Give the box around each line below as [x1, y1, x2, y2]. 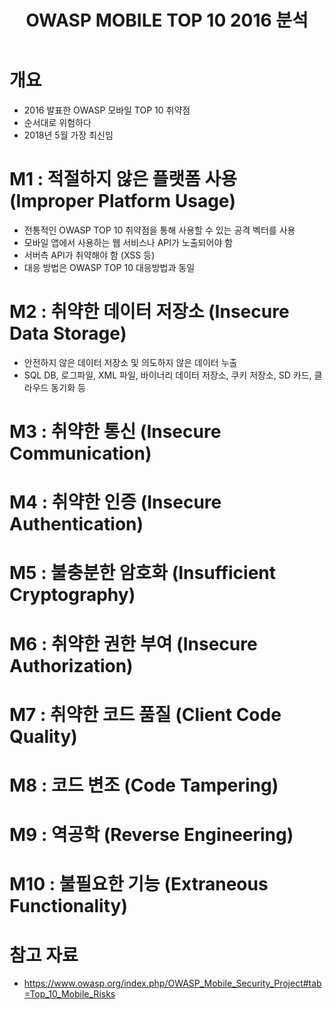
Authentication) [9, 513, 144, 536]
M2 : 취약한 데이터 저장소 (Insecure [9, 301, 290, 323]
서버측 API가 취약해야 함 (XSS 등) [23, 249, 156, 261]
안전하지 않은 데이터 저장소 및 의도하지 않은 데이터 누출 [23, 356, 238, 368]
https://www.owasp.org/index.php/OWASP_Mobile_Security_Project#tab [23, 977, 322, 990]
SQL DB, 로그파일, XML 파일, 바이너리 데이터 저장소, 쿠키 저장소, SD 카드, [23, 369, 312, 381]
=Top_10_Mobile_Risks [23, 988, 116, 1000]
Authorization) [9, 654, 134, 677]
